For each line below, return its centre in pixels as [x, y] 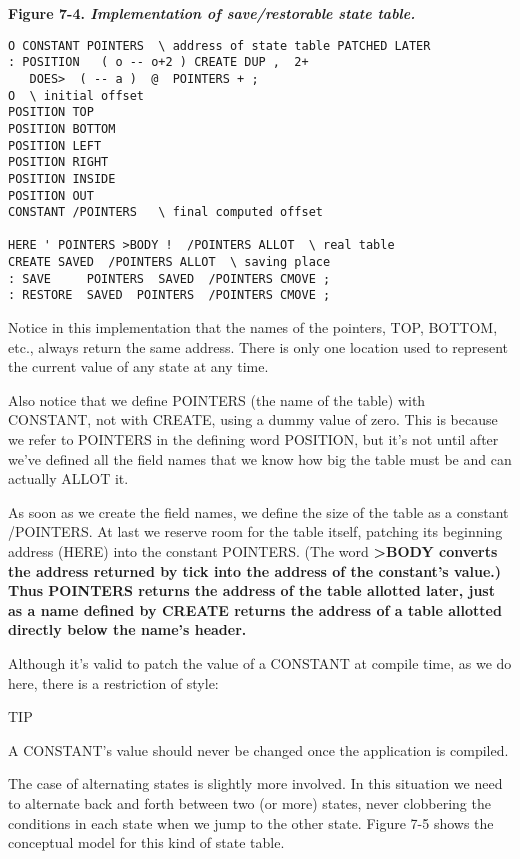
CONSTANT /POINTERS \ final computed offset [165, 212]
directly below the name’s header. [127, 629]
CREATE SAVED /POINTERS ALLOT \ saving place [169, 262]
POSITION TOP [51, 112]
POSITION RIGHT [58, 162]
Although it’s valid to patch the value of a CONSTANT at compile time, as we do [260, 663]
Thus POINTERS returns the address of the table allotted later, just [251, 590]
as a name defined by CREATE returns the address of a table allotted [255, 609]
